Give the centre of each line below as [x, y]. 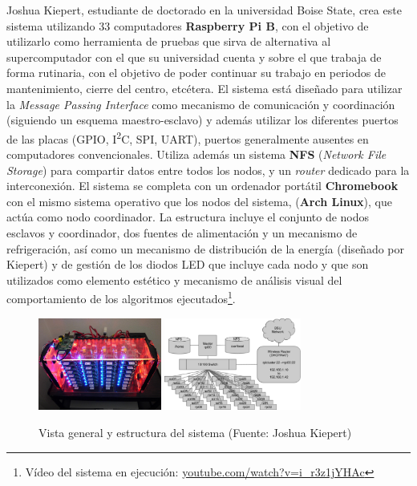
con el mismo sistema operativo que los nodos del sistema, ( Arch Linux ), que [200, 201]
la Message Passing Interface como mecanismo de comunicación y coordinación [201, 104]
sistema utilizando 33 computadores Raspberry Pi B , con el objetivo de [188, 25]
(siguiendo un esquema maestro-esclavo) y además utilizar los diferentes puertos [202, 120]
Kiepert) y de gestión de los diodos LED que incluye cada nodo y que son [188, 264]
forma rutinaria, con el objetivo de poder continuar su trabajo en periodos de [196, 73]
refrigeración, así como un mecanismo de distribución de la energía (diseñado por [205, 248]
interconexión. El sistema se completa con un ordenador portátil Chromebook [202, 186]
